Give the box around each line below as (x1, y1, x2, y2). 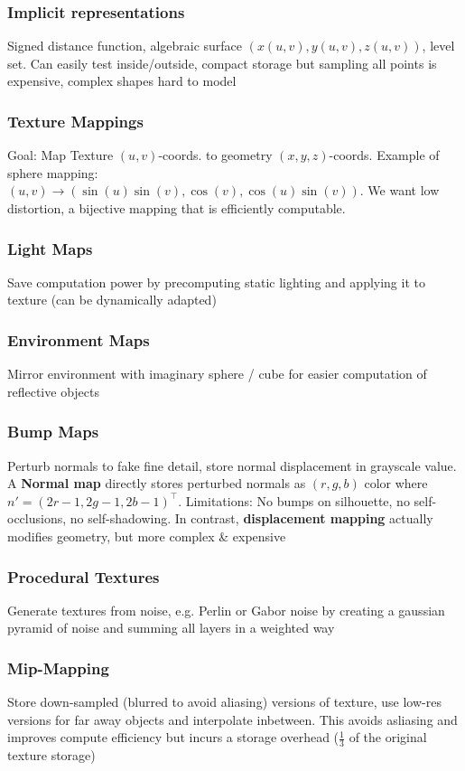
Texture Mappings (7, 109, 144, 132)
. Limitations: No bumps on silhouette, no (178, 491, 410, 510)
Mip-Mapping (7, 656, 109, 679)
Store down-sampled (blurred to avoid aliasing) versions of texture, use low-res (7, 692, 442, 711)
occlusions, (7, 509, 67, 528)
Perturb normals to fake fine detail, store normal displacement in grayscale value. (7, 456, 457, 475)
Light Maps (7, 237, 93, 259)
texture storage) (7, 746, 96, 765)
